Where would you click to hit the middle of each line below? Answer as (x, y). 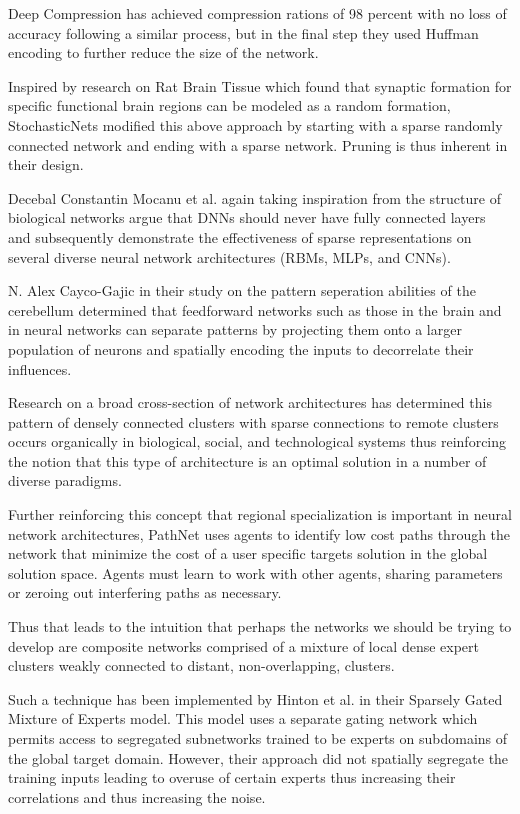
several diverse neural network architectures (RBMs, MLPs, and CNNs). (229, 256)
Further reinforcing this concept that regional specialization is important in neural (260, 514)
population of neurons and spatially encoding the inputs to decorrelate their (241, 348)
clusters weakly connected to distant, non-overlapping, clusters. (201, 665)
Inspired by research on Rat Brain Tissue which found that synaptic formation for (260, 85)
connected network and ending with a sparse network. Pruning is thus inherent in (258, 144)
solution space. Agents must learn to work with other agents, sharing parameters (255, 572)
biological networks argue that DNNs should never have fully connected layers (247, 217)
